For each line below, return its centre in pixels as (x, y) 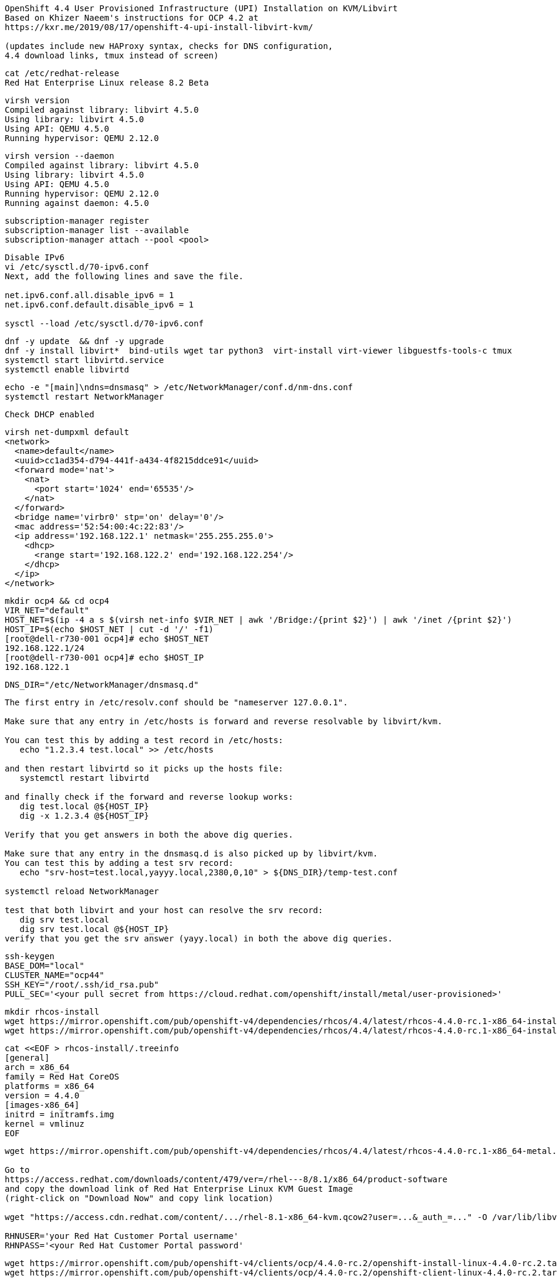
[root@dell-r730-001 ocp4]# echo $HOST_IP (104, 658)
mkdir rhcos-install (52, 1012)
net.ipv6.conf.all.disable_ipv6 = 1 (89, 295)
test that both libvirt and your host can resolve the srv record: (164, 910)
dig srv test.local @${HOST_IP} (94, 929)
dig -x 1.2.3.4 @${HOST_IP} (84, 816)
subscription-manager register (77, 221)
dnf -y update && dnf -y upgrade (84, 341)
